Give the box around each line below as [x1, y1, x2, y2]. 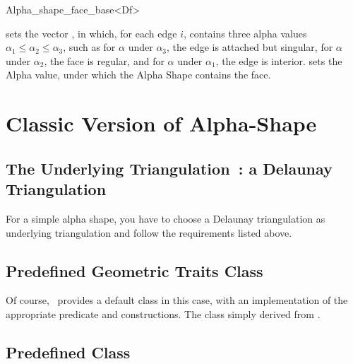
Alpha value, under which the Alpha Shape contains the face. [6, 67, 271, 82]
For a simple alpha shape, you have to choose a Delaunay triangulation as [6, 211, 325, 225]
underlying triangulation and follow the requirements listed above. [6, 225, 292, 240]
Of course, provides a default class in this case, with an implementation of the [6, 293, 348, 307]
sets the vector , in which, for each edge [6, 25, 177, 40]
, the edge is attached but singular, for [167, 40, 333, 54]
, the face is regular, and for [44, 53, 164, 68]
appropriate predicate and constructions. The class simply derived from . [6, 306, 321, 321]
